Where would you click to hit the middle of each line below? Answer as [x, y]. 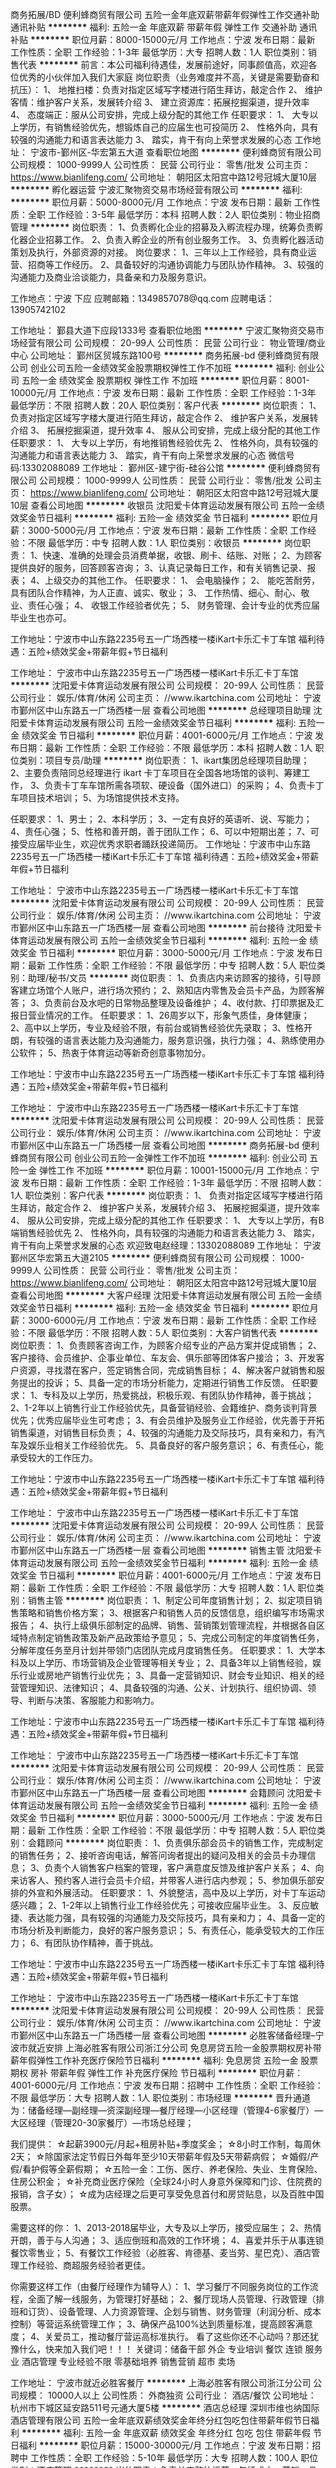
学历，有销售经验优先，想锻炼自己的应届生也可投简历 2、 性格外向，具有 [168, 127]
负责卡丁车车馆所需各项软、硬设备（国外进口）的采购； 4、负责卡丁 [184, 785]
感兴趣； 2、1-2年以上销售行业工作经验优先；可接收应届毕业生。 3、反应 [160, 1905]
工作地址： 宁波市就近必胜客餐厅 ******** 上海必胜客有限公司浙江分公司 [161, 2382]
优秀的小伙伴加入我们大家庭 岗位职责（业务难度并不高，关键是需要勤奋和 [169, 77]
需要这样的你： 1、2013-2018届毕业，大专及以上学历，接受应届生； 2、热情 [166, 2227]
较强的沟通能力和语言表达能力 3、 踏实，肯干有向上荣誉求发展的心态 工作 [161, 139]
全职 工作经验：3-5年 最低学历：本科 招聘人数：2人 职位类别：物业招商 [174, 214]
